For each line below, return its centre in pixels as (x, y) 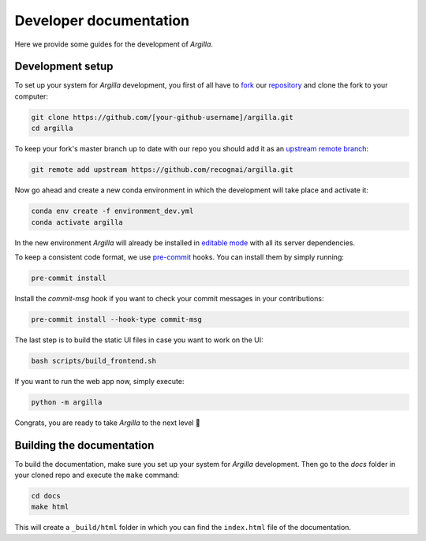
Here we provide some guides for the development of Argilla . (114, 44)
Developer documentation (102, 21)
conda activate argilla (77, 222)
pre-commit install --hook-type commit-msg (117, 319)
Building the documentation (84, 445)
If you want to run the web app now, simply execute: (99, 381)
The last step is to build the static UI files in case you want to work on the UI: (139, 340)
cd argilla (52, 129)
